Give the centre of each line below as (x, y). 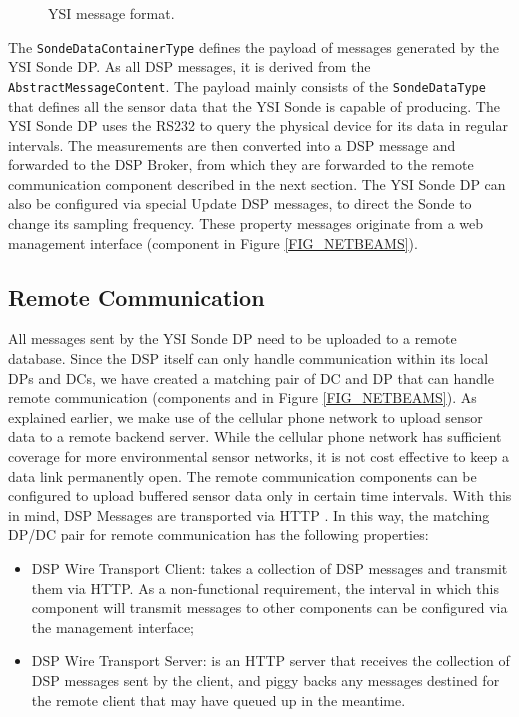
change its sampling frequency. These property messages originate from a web (246, 223)
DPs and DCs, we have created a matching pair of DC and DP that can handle (251, 377)
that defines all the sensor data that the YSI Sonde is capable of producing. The (254, 105)
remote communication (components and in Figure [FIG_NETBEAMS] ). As (242, 397)
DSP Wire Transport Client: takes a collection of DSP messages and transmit (269, 567)
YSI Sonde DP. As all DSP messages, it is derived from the (189, 66)
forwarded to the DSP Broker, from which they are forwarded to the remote (241, 164)
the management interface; (112, 626)
